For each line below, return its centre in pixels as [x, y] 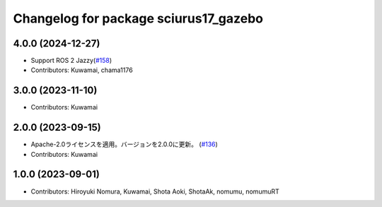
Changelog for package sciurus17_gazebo [138, 18]
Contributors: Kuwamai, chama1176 [82, 70]
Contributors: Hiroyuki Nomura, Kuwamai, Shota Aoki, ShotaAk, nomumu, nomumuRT [155, 191]
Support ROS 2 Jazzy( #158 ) [71, 61]
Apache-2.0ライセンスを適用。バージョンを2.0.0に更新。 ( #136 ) [125, 144]
